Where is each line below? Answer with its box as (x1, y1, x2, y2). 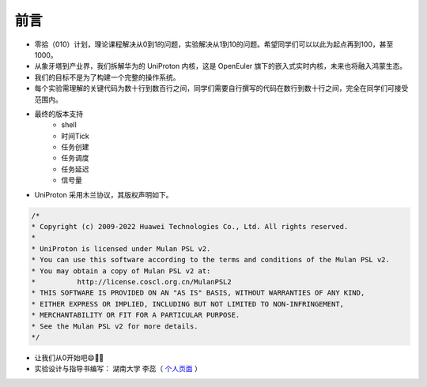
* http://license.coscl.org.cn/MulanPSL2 (31, 277, 232, 286)
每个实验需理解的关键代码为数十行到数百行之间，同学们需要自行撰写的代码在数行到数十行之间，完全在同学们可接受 (34, 84, 409, 93)
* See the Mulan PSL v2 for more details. (31, 321, 198, 331)
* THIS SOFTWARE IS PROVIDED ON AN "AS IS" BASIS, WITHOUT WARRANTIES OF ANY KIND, (31, 288, 365, 298)
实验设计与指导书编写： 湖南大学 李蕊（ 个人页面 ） (34, 364, 202, 374)
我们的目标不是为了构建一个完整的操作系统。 (34, 72, 180, 82)
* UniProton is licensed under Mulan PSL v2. (31, 244, 211, 253)
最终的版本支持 (34, 109, 83, 118)
